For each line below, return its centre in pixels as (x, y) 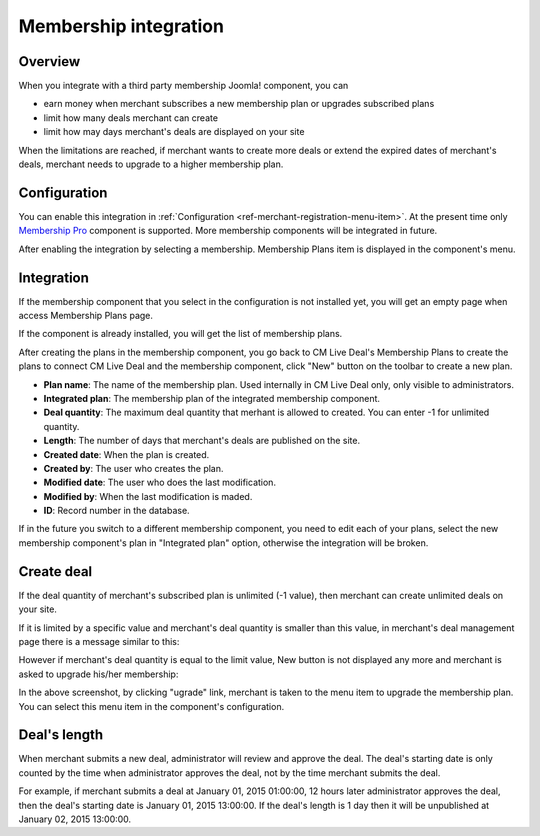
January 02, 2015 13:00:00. (75, 819)
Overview (49, 61)
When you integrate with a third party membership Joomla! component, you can (183, 86)
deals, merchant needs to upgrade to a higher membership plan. (151, 164)
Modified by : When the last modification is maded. (148, 496)
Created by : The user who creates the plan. (133, 468)
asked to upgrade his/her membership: (98, 674)
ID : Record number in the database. (116, 511)
